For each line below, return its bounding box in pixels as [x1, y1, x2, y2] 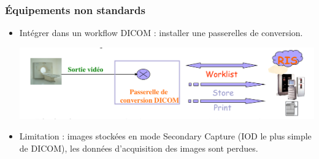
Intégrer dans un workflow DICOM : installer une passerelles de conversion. [19, 26, 303, 39]
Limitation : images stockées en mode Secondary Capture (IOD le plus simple [19, 130, 312, 142]
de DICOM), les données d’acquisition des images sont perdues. [19, 141, 258, 154]
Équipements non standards [5, 2, 145, 17]
